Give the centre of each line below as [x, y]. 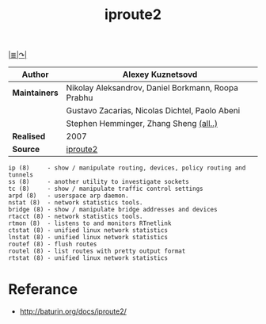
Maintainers [36, 93]
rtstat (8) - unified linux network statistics [88, 258]
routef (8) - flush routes [53, 244]
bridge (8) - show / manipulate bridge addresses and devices [113, 210]
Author [35, 74]
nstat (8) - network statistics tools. [76, 203]
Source [26, 150]
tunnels [21, 175]
